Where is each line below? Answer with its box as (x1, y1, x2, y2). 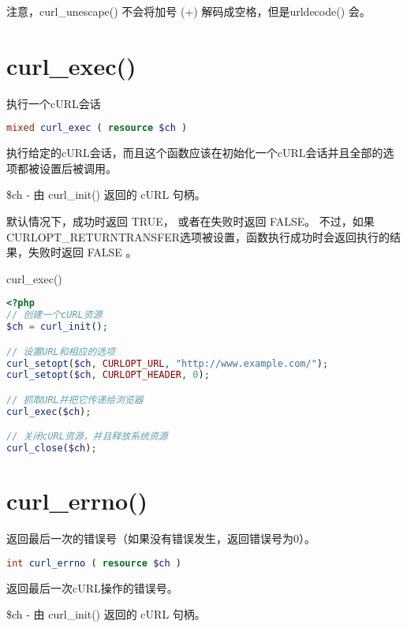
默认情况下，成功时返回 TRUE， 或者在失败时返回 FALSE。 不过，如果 (6, 212, 375, 229)
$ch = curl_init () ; (6, 321, 108, 333)
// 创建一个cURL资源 (6, 309, 103, 321)
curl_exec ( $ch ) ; (6, 406, 91, 417)
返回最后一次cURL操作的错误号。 (6, 579, 178, 596)
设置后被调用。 (39, 159, 117, 176)
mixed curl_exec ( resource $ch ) (6, 122, 188, 134)
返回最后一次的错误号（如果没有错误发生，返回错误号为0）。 (6, 530, 316, 547)
